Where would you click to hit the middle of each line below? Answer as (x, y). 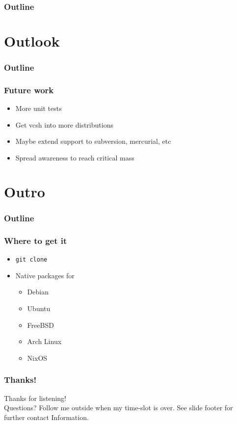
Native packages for (45, 275)
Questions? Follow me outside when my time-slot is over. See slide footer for (118, 408)
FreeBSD (40, 325)
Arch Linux (44, 341)
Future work (29, 90)
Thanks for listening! (35, 398)
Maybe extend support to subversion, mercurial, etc (93, 141)
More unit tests (39, 108)
